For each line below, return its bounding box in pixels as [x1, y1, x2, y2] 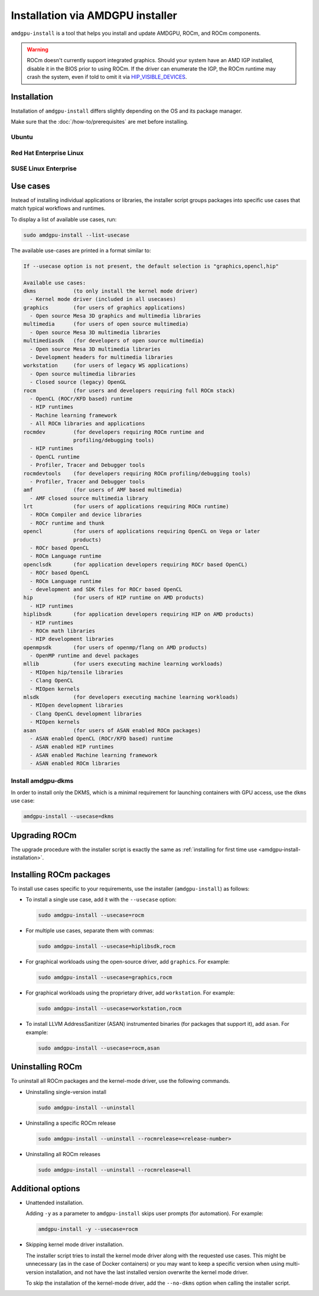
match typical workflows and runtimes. [11, 205, 106, 212]
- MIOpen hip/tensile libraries [30, 669, 123, 675]
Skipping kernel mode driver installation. [25, 1241, 124, 1248]
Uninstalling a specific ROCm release [25, 1119, 116, 1127]
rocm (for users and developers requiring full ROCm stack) [23, 387, 236, 394]
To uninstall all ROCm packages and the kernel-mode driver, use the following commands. [11, 1077, 230, 1085]
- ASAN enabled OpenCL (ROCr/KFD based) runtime [30, 735, 174, 742]
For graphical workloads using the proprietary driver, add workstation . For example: [25, 989, 235, 996]
